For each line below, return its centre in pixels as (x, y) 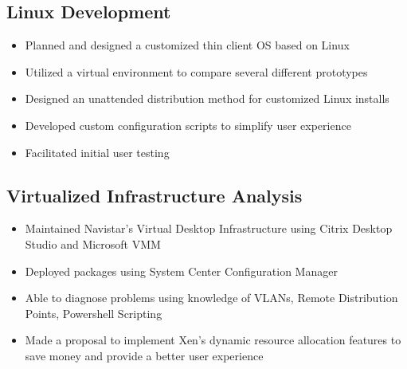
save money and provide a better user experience (144, 355)
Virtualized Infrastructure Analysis (155, 195)
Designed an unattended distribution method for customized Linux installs (207, 98)
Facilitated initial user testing (97, 152)
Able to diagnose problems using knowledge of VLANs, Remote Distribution (211, 298)
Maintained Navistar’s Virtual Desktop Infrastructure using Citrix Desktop (209, 228)
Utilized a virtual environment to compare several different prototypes (196, 71)
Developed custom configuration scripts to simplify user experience (188, 125)
